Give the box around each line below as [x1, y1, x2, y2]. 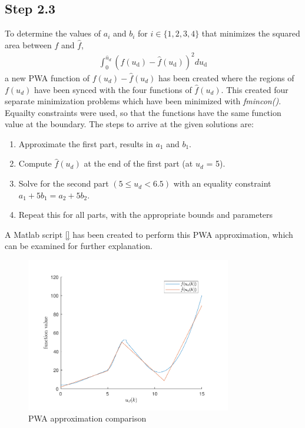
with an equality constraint [173, 177, 271, 190]
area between [5, 38, 52, 51]
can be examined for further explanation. [5, 240, 152, 252]
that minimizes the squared [201, 27, 300, 39]
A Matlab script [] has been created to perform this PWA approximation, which [5, 228, 293, 240]
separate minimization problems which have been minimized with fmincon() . [5, 95, 281, 107]
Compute [18, 157, 52, 170]
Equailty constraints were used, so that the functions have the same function [5, 106, 281, 118]
